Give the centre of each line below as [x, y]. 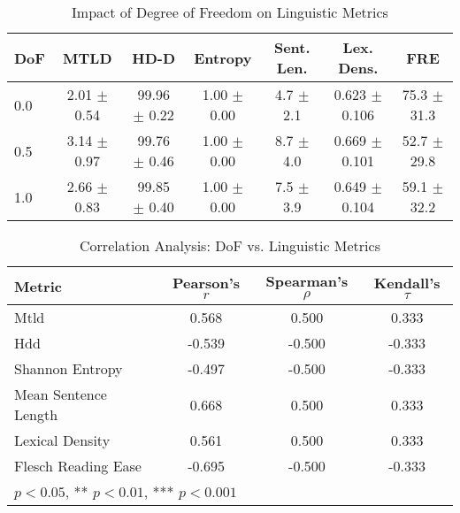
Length [36, 414]
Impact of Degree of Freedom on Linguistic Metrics [230, 12]
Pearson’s [207, 283]
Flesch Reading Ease [78, 466]
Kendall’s [407, 283]
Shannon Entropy [69, 368]
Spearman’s [307, 281]
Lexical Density [62, 440]
